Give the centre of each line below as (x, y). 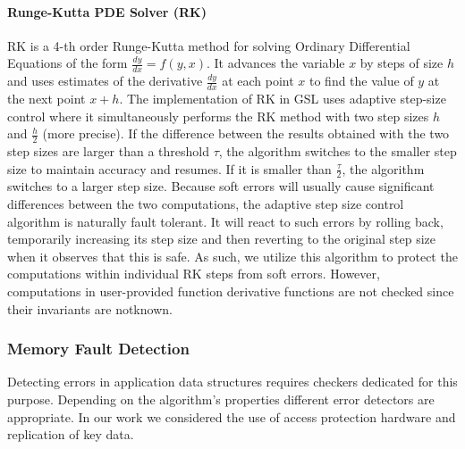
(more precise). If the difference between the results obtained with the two (246, 133)
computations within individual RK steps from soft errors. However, (194, 274)
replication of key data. (71, 434)
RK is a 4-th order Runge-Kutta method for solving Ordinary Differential (209, 45)
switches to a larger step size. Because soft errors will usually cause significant (221, 186)
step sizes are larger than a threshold (109, 151)
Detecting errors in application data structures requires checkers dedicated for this (232, 382)
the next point (46, 99)
